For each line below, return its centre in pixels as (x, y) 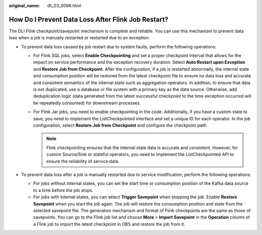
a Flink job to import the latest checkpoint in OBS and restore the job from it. (109, 224)
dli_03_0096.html (64, 6)
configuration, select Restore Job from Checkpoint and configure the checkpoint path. (121, 125)
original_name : (25, 6)
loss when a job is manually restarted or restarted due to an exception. (79, 38)
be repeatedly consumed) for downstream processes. (87, 103)
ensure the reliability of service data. (83, 161)
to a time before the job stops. (63, 190)
